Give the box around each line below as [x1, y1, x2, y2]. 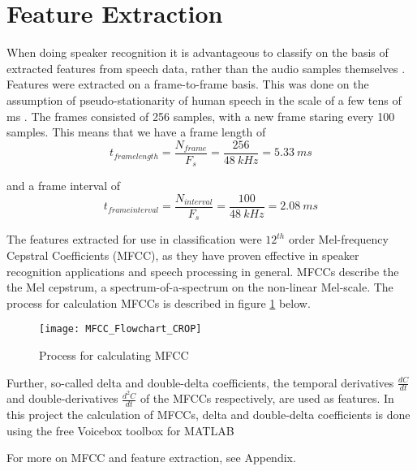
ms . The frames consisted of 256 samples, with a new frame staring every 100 [6, 107, 395, 124]
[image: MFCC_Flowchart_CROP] [39, 323, 202, 335]
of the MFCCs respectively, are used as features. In [140, 390, 394, 407]
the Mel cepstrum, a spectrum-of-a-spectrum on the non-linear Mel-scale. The [6, 279, 393, 296]
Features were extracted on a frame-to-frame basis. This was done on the [6, 76, 369, 93]
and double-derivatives [6, 390, 118, 407]
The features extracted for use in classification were [6, 231, 262, 248]
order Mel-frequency [288, 231, 389, 248]
